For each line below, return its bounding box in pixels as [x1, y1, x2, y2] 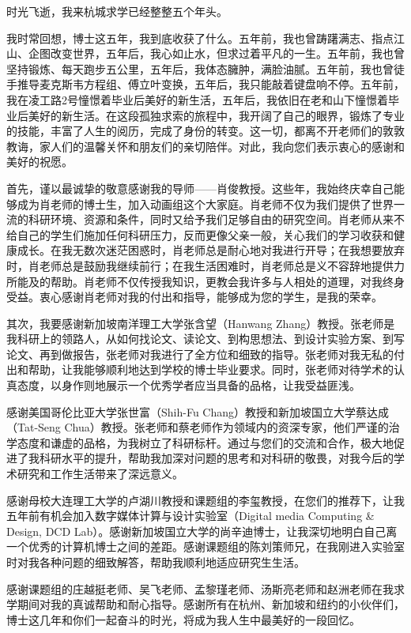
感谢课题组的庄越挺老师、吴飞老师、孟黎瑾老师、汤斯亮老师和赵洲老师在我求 [6, 580, 405, 597]
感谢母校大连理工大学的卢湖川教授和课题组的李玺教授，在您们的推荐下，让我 [6, 492, 405, 508]
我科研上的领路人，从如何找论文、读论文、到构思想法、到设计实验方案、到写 [6, 330, 405, 347]
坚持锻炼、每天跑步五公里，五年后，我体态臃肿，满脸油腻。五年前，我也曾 [6, 60, 394, 77]
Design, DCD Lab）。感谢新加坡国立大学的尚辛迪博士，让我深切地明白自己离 [6, 522, 398, 539]
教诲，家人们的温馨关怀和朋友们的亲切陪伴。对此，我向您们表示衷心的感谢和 [6, 138, 405, 154]
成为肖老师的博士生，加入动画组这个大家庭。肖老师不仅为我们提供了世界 [17, 195, 394, 212]
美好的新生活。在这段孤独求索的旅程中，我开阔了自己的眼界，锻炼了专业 [28, 107, 405, 123]
